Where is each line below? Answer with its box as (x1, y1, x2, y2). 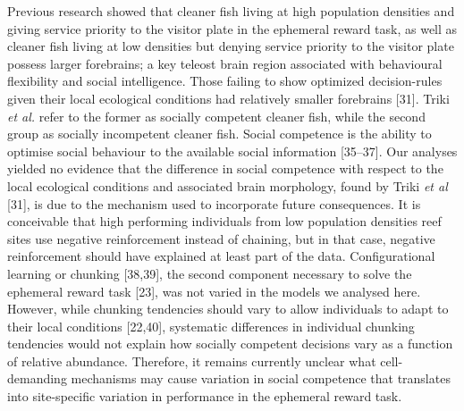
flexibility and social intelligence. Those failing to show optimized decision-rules (7, 71, 443, 90)
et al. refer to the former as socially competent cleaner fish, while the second (7, 106, 426, 125)
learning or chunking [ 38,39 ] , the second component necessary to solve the (7, 264, 412, 282)
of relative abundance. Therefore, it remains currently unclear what (7, 351, 376, 370)
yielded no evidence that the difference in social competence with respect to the (7, 159, 443, 178)
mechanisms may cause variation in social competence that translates (71, 369, 451, 388)
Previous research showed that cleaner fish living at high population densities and (7, 2, 455, 20)
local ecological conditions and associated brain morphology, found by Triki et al (7, 176, 448, 195)
